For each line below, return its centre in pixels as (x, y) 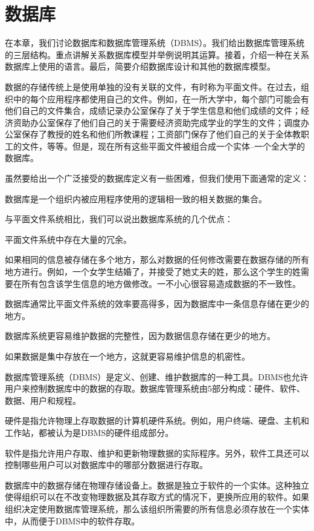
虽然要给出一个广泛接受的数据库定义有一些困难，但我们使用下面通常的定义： (157, 178)
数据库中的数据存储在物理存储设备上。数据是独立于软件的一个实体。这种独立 (157, 485)
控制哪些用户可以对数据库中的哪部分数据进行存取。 (106, 465)
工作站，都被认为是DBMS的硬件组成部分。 (89, 432)
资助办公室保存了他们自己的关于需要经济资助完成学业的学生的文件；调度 (157, 122)
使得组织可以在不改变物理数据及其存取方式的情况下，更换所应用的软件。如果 (157, 497)
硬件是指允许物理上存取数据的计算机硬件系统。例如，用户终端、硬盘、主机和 (157, 421)
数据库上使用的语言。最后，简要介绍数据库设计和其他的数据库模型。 (140, 66)
